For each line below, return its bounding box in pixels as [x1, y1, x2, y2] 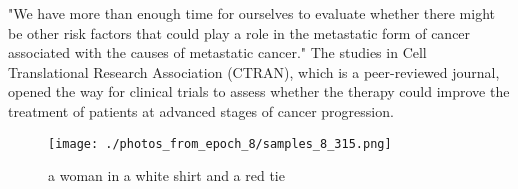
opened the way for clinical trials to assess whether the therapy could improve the [8, 81, 510, 102]
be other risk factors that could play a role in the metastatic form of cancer [8, 22, 471, 43]
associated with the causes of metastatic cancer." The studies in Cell [8, 42, 427, 63]
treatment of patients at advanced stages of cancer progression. [8, 100, 394, 121]
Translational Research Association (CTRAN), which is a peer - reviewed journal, [8, 61, 500, 82]
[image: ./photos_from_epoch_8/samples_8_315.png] [48, 136, 392, 151]
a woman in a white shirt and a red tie [48, 165, 285, 186]
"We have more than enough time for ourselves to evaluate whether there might [8, 3, 495, 23]
